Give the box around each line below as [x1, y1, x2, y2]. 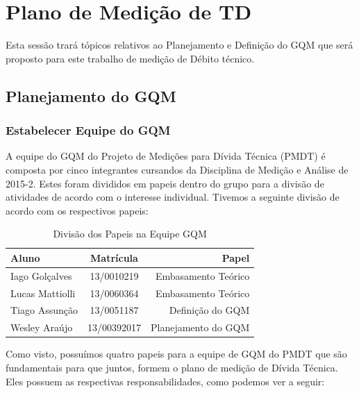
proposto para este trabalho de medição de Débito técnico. [6, 51, 255, 65]
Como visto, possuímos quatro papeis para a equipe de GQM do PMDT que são [6, 346, 347, 361]
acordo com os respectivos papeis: [6, 203, 149, 217]
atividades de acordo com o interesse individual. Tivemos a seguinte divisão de [6, 190, 340, 204]
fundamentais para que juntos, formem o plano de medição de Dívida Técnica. [6, 360, 338, 374]
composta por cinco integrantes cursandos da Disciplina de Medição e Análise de [6, 162, 349, 176]
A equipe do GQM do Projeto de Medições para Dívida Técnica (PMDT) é [6, 149, 326, 163]
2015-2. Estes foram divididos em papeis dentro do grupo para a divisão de [6, 176, 324, 190]
